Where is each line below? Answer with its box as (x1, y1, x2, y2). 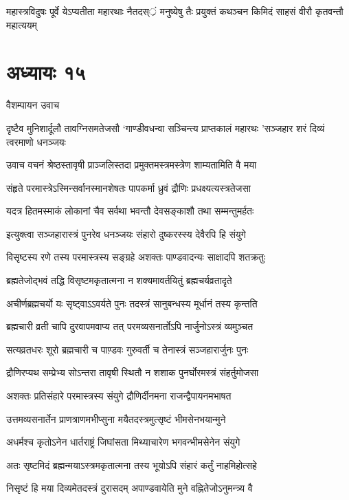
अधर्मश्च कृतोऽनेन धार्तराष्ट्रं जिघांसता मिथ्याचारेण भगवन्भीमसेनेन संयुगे (6, 435, 240, 449)
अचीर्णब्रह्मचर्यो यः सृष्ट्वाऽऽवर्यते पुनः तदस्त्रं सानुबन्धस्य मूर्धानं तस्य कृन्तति (6, 296, 258, 310)
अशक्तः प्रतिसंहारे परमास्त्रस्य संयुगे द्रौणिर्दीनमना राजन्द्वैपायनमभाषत (6, 389, 232, 403)
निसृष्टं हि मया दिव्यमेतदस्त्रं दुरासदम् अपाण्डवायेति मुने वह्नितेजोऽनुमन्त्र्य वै (6, 481, 253, 495)
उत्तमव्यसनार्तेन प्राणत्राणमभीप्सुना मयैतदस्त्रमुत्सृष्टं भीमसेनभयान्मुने (6, 411, 226, 426)
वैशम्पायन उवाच (6, 98, 60, 112)
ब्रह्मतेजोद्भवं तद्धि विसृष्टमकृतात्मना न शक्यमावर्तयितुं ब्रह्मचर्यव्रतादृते (6, 273, 232, 287)
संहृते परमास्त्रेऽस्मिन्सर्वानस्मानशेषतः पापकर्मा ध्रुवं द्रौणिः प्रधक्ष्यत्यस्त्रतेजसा (6, 180, 251, 195)
